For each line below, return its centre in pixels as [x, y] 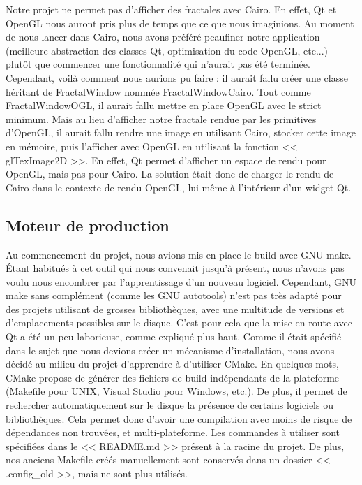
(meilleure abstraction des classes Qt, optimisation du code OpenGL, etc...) [167, 50]
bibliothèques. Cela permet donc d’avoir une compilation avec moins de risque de [179, 418]
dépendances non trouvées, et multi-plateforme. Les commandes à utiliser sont [173, 432]
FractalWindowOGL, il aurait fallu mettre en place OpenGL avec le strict [164, 105]
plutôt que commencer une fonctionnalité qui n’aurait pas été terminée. [158, 64]
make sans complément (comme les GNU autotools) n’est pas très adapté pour [174, 295]
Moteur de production [88, 225]
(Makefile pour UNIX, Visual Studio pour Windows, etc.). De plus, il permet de [176, 391]
